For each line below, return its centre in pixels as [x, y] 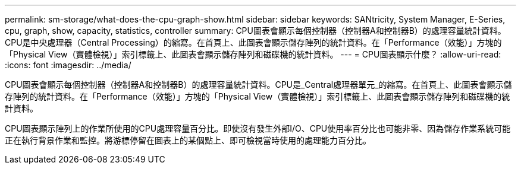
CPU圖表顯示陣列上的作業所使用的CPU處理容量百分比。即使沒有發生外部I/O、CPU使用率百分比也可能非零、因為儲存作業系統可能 [258, 128]
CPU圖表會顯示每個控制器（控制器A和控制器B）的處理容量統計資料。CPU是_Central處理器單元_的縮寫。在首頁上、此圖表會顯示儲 [258, 84]
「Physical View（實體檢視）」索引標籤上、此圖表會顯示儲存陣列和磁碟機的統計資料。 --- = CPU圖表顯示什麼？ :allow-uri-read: [253, 54]
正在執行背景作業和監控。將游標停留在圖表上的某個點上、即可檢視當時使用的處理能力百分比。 [188, 140]
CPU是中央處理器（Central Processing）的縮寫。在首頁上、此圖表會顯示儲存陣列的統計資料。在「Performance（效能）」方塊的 [253, 42]
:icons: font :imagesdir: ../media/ [68, 65]
